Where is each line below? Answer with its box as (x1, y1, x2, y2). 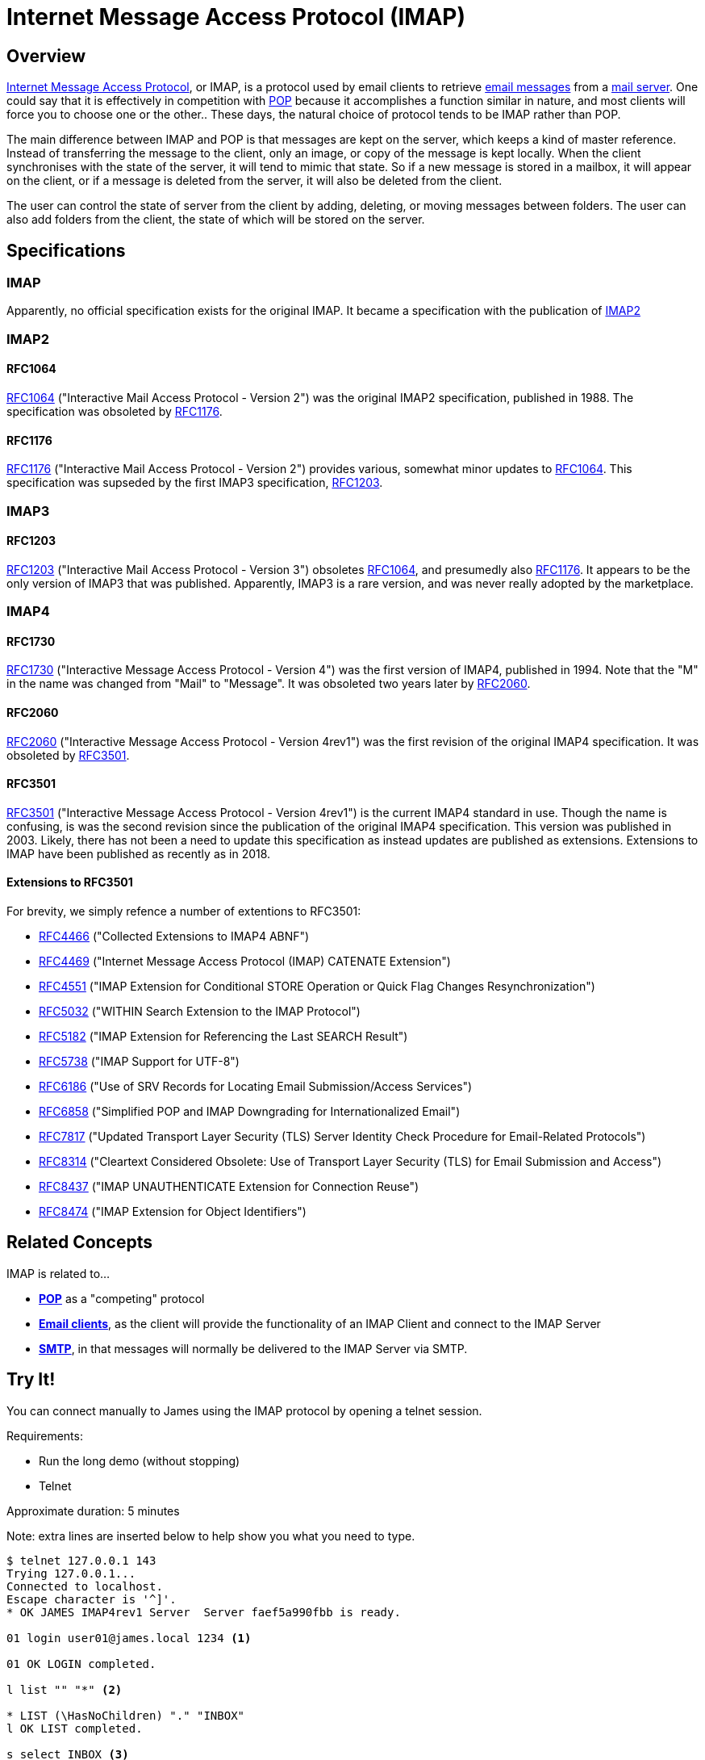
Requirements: (6, 1428, 83, 1443)
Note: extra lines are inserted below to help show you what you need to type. (6, 1528, 415, 1543)
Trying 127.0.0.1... (6, 1566, 136, 1580)
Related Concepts (6, 1232, 153, 1253)
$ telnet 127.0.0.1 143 (6, 1553, 156, 1567)
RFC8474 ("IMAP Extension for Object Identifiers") (39, 1205, 307, 1219)
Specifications (6, 240, 126, 261)
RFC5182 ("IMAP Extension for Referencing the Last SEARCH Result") (39, 1029, 408, 1044)
